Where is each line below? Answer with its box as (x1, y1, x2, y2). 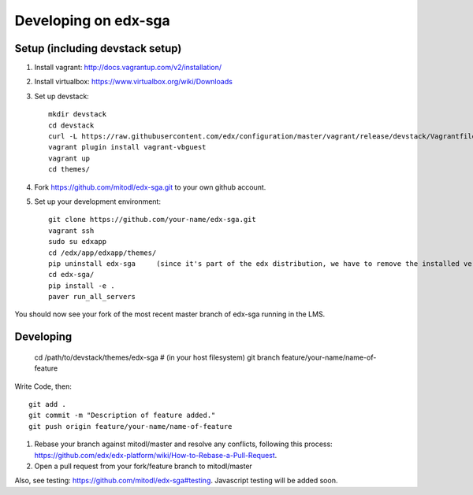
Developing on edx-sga (14, 12, 171, 29)
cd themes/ (48, 165, 91, 174)
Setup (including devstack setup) (14, 42, 182, 55)
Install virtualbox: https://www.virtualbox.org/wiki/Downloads (34, 77, 233, 87)
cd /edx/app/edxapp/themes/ (48, 248, 157, 257)
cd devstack (48, 120, 95, 130)
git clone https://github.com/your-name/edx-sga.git (48, 215, 256, 224)
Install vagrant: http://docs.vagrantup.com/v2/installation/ (34, 63, 222, 72)
